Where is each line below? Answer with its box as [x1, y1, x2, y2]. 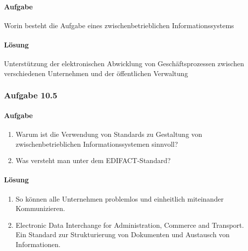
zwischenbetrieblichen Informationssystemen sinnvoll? [15, 138, 178, 149]
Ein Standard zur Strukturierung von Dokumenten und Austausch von [15, 229, 230, 240]
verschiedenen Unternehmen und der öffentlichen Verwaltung [4, 68, 188, 78]
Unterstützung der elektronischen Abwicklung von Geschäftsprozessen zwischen [4, 58, 244, 69]
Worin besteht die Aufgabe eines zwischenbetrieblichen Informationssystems [4, 20, 234, 30]
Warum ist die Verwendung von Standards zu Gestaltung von [15, 129, 202, 139]
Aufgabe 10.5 [4, 89, 57, 101]
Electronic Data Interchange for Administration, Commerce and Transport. [15, 219, 244, 230]
